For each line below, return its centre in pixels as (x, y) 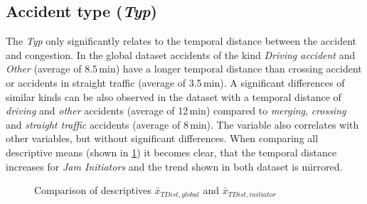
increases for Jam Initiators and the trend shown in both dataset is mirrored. (174, 166)
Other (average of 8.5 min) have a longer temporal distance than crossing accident (184, 69)
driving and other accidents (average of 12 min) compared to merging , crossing (176, 111)
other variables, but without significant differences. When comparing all (162, 138)
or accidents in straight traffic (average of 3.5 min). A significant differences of (175, 82)
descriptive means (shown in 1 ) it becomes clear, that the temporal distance (171, 152)
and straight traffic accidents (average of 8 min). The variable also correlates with (182, 124)
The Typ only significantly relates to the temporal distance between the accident (181, 41)
